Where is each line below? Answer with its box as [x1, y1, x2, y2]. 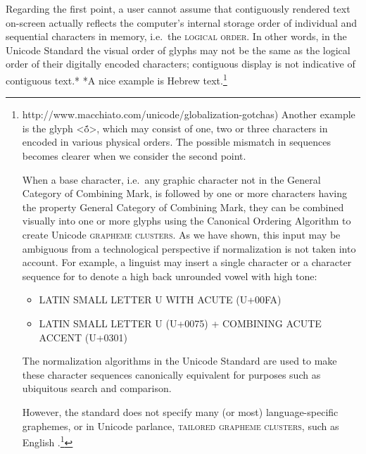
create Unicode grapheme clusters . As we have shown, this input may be [22, 227, 341, 241]
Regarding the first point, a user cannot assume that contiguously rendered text [6, 1, 351, 15]
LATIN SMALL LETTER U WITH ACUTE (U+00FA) [39, 292, 282, 307]
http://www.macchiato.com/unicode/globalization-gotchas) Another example [22, 107, 355, 122]
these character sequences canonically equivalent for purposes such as [22, 367, 321, 382]
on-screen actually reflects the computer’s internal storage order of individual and [6, 15, 358, 30]
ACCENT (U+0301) [39, 329, 128, 344]
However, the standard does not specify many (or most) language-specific [22, 404, 339, 419]
